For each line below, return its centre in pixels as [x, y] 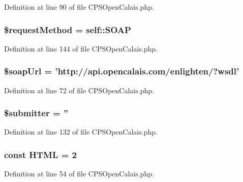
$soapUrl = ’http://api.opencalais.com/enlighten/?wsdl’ [122, 71]
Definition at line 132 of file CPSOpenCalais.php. [81, 132]
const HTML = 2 [40, 154]
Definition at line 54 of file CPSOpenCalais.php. [79, 174]
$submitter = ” [36, 113]
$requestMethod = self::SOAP [68, 29]
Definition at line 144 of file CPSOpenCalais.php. [81, 48]
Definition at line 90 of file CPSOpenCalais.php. [79, 7]
